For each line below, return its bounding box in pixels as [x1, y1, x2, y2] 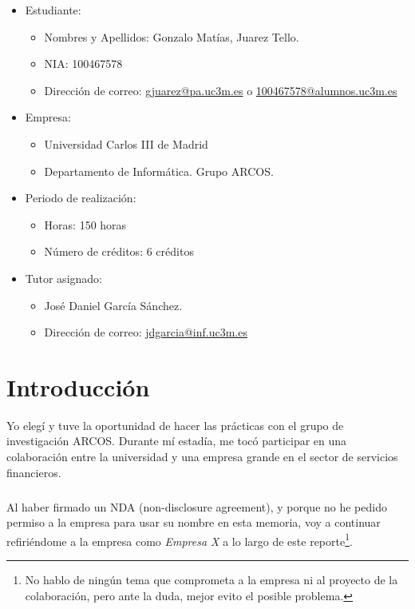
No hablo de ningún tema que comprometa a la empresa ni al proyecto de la [25, 571, 398, 588]
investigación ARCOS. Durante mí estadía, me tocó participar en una [6, 432, 347, 449]
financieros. [6, 464, 61, 480]
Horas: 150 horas [44, 216, 127, 233]
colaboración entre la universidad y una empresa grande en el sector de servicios [6, 448, 398, 465]
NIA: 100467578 [44, 55, 123, 72]
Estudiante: [25, 2, 81, 18]
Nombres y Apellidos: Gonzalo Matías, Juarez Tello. [44, 28, 299, 45]
